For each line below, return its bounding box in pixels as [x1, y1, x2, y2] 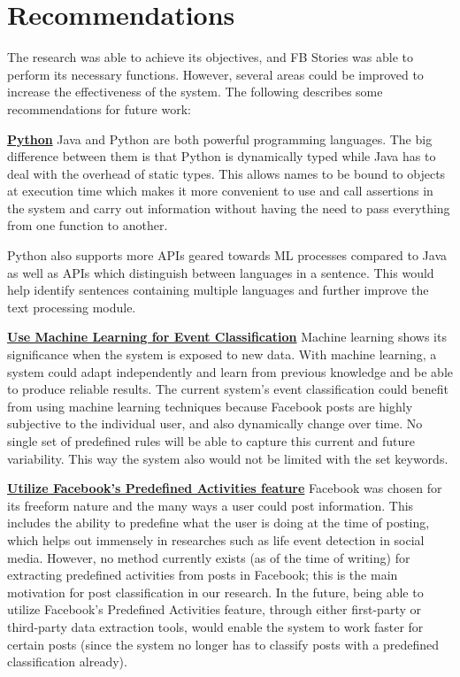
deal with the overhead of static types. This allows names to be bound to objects [7, 164, 446, 182]
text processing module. [7, 297, 136, 316]
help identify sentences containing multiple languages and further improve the [7, 281, 429, 299]
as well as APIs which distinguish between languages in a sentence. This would [7, 263, 434, 281]
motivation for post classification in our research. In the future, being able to [7, 582, 424, 601]
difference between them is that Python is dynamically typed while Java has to [7, 147, 436, 165]
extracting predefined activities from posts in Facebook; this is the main [7, 565, 398, 584]
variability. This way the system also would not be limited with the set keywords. [7, 449, 448, 467]
